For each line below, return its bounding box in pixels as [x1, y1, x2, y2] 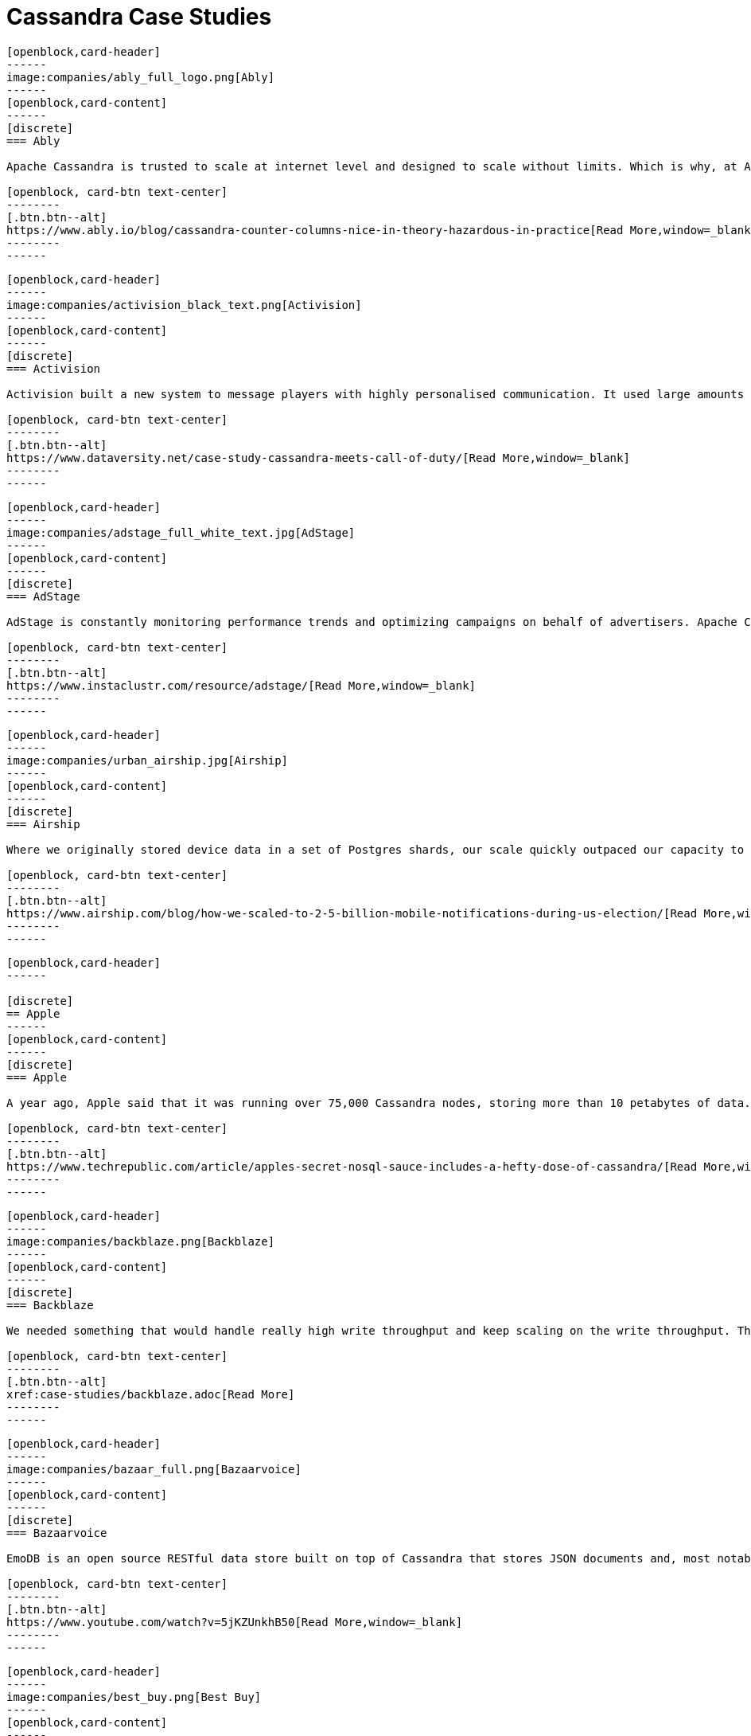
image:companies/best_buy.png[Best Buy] [6, 1690, 262, 1703]
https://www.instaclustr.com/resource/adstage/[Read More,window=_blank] [6, 678, 477, 692]
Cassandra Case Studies [6, 3, 272, 30]
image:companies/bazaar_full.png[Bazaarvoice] [6, 1462, 302, 1476]
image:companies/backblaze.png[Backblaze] [6, 1234, 275, 1248]
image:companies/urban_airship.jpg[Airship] [6, 753, 289, 767]
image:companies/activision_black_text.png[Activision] [6, 298, 362, 311]
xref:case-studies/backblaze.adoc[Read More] [6, 1387, 295, 1401]
